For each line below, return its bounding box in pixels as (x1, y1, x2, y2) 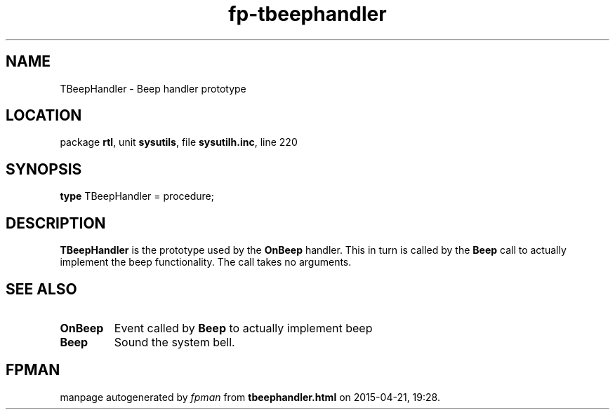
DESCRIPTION (6, 214, 106, 232)
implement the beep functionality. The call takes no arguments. (60, 256, 352, 268)
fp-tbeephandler (228, 2, 387, 26)
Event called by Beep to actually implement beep (114, 320, 373, 335)
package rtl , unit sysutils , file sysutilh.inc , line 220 (60, 136, 298, 149)
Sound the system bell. (114, 334, 235, 349)
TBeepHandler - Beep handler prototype (60, 82, 246, 95)
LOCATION (6, 107, 82, 125)
